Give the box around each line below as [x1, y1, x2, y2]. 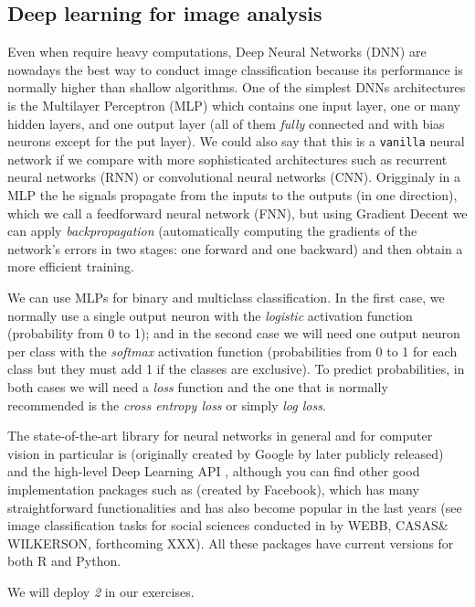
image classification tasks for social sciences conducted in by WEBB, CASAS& [7, 516, 449, 535]
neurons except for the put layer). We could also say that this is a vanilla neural [7, 132, 465, 151]
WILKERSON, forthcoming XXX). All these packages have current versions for [7, 533, 454, 552]
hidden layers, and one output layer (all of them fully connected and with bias [7, 113, 445, 133]
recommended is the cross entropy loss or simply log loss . [7, 395, 326, 414]
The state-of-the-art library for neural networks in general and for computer [7, 426, 433, 445]
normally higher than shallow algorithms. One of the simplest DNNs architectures [7, 78, 466, 97]
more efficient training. [7, 257, 134, 276]
